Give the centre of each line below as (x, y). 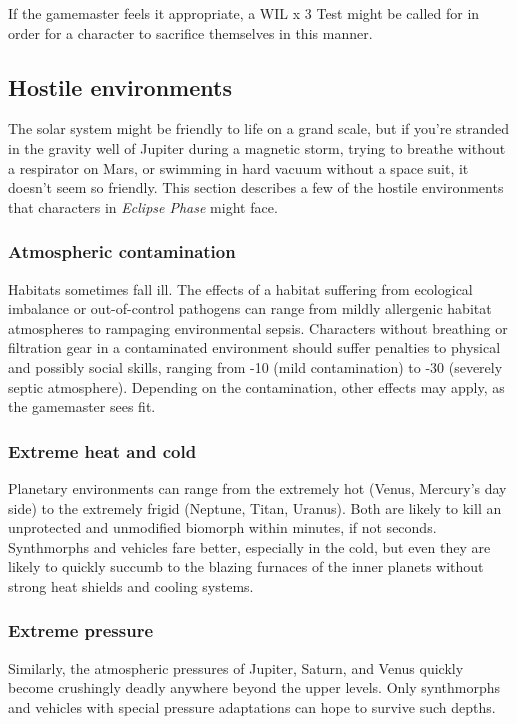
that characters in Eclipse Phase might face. (143, 206)
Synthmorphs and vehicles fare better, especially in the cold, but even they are (249, 546)
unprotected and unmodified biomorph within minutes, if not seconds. (222, 527)
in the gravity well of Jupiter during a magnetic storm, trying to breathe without (257, 147)
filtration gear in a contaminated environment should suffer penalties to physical (254, 347)
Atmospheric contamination (122, 251)
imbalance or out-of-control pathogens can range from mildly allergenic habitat (250, 308)
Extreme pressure (81, 630)
